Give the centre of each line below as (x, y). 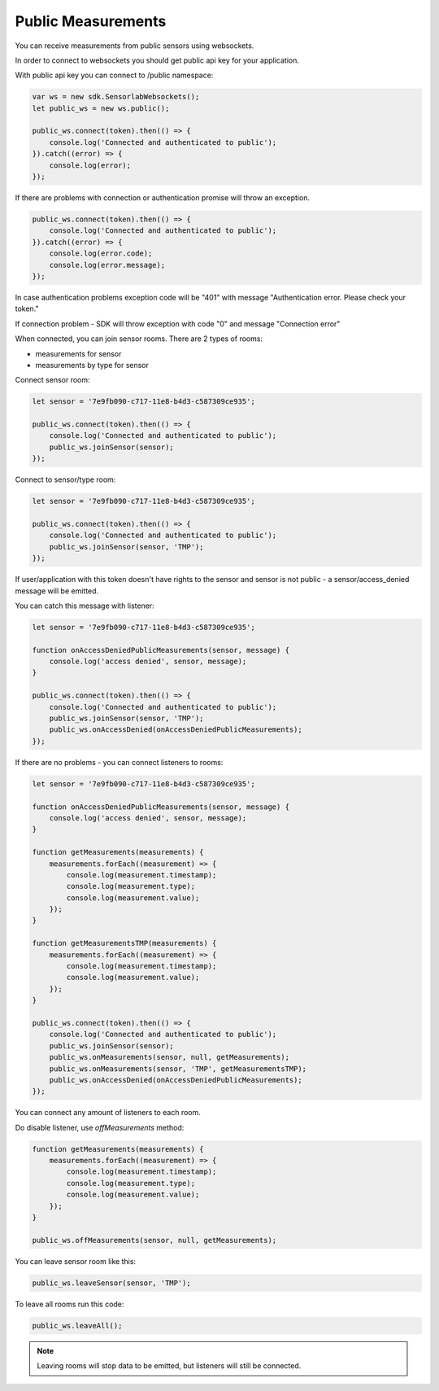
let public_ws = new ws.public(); (101, 108)
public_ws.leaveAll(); (77, 1325)
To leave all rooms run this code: (70, 1304)
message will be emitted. (57, 591)
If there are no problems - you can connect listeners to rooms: (119, 762)
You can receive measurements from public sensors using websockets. (135, 46)
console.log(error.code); (101, 254)
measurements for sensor (78, 353)
